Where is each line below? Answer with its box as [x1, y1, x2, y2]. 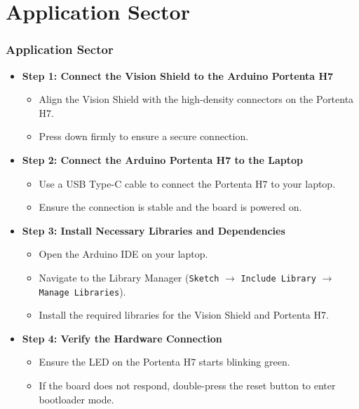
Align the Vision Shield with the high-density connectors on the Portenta [39, 92, 354, 106]
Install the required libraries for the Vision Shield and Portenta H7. [39, 307, 329, 322]
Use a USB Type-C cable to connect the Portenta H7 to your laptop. [39, 176, 336, 190]
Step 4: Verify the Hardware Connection [22, 331, 222, 345]
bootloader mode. [39, 391, 114, 406]
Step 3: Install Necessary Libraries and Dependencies [22, 223, 285, 237]
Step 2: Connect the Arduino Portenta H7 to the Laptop [22, 152, 303, 167]
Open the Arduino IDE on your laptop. [39, 247, 208, 261]
